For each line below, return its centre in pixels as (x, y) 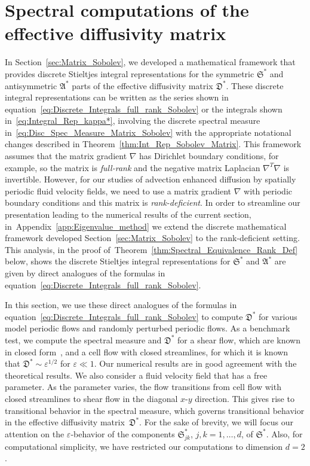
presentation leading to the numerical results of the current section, (128, 214)
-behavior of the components (123, 433)
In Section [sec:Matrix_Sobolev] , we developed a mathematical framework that (150, 62)
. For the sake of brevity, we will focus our (217, 422)
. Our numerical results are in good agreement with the (195, 363)
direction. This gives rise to (245, 398)
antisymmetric (31, 85)
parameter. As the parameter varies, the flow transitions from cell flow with (143, 387)
